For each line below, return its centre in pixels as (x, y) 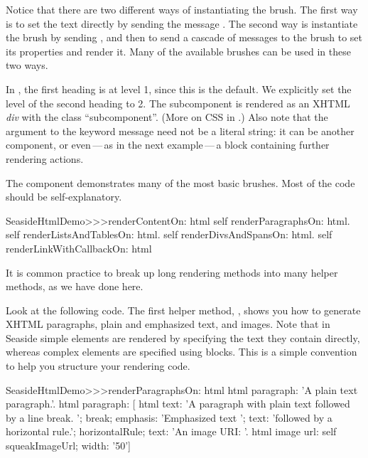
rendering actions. (45, 158)
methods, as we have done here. (75, 286)
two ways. (27, 65)
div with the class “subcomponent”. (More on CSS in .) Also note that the (167, 117)
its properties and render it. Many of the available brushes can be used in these (178, 51)
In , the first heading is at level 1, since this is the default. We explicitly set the (179, 89)
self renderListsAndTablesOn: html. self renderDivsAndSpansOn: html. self (169, 234)
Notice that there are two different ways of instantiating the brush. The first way (182, 9)
